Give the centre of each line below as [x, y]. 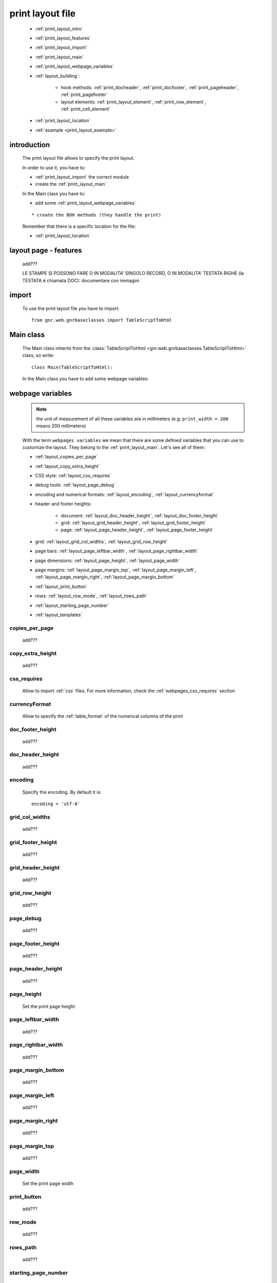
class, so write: [38, 355]
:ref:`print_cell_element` [86, 109]
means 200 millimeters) [61, 426]
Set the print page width [48, 1183]
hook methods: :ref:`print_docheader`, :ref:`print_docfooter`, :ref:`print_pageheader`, [150, 87]
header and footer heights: [63, 504]
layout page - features [46, 251]
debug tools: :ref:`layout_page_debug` [75, 485]
